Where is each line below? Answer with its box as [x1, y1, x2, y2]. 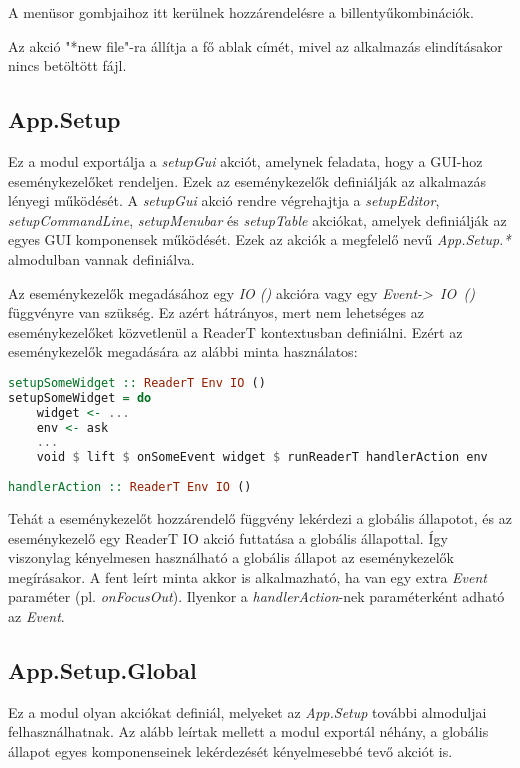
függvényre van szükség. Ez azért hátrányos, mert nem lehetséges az [8, 302, 424, 323]
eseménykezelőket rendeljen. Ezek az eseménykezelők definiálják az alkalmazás [8, 170, 486, 191]
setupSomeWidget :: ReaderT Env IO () [8, 375, 266, 390]
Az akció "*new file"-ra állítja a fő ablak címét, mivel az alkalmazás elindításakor [8, 35, 503, 56]
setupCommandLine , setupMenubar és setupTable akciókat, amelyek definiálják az [8, 209, 507, 230]
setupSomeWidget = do [8, 390, 152, 405]
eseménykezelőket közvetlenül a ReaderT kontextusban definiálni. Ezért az [8, 321, 463, 342]
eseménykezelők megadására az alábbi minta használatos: [8, 341, 358, 362]
